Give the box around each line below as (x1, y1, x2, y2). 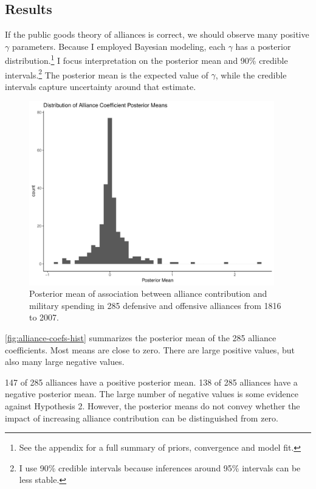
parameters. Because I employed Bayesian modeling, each (12, 40, 225, 52)
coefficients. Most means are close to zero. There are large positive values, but (5, 343, 295, 356)
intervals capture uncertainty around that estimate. (5, 80, 196, 92)
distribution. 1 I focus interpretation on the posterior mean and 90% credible (5, 52, 288, 67)
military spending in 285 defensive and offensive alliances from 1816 (29, 299, 281, 311)
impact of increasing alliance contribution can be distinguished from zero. (5, 411, 278, 424)
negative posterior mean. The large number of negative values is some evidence (5, 387, 299, 400)
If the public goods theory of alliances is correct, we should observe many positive (5, 28, 309, 41)
